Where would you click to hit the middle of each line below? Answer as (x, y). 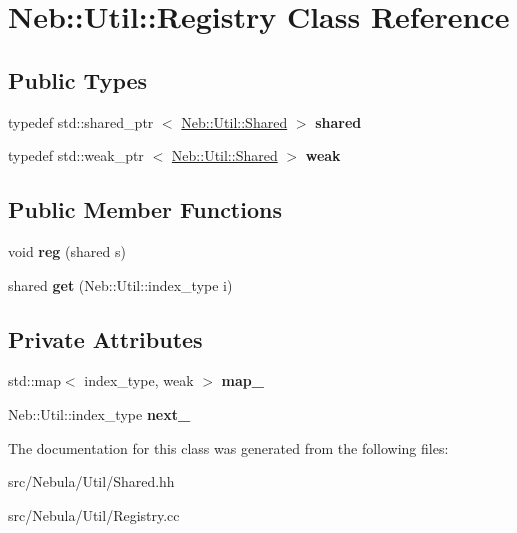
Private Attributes (105, 338)
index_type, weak (139, 380)
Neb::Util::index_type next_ (99, 413)
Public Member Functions (145, 209)
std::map (34, 380)
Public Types (78, 79)
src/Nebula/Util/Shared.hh (91, 481)
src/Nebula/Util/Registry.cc (94, 514)
